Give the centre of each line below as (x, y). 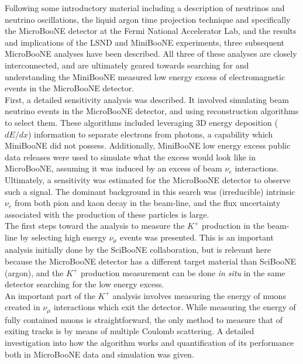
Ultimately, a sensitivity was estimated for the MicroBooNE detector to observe (148, 179)
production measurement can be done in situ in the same (183, 272)
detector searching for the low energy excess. (85, 284)
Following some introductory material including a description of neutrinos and (145, 8)
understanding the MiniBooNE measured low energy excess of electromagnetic (145, 76)
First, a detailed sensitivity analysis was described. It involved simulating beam (147, 99)
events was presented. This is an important (197, 237)
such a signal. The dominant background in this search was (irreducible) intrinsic (150, 191)
